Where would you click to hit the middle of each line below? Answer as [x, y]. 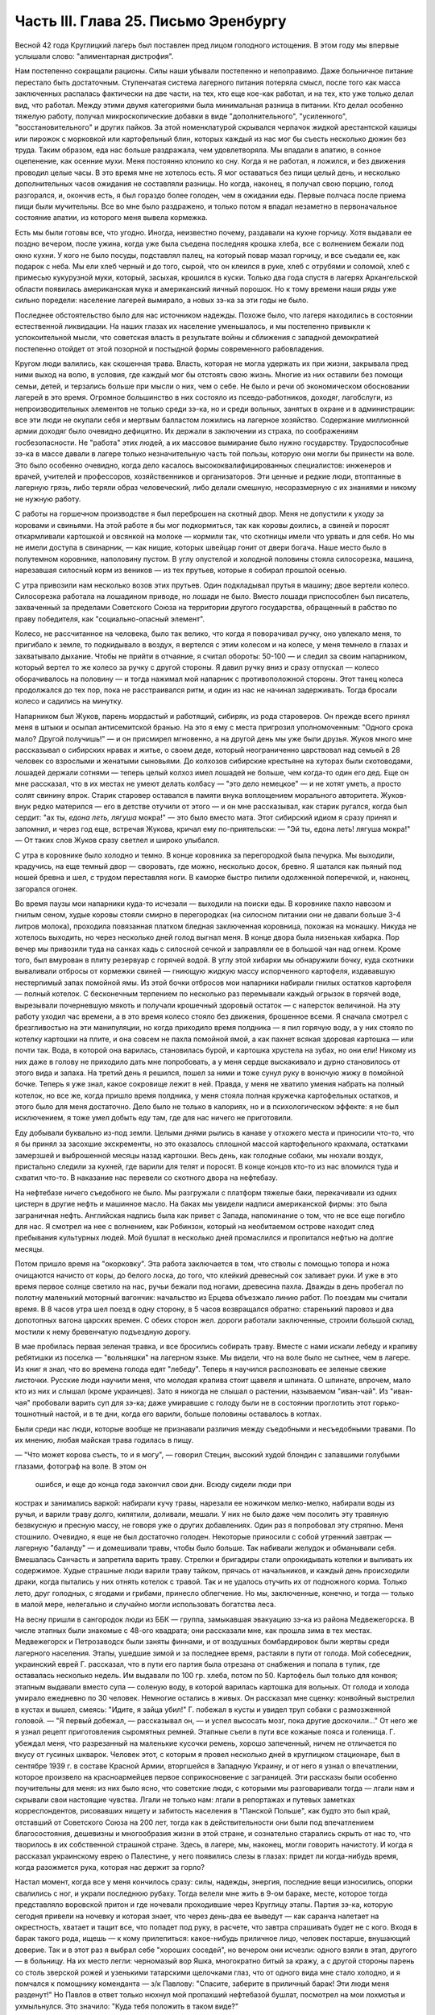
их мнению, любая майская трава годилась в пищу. [104, 1440]
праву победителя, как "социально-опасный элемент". [110, 619]
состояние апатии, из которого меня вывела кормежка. [112, 218]
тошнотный [34, 1414]
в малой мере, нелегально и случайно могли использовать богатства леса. [145, 1605]
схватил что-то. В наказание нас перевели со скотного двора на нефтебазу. [146, 1178]
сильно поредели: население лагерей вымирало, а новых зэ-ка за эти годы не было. [162, 300]
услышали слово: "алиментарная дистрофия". [94, 56]
